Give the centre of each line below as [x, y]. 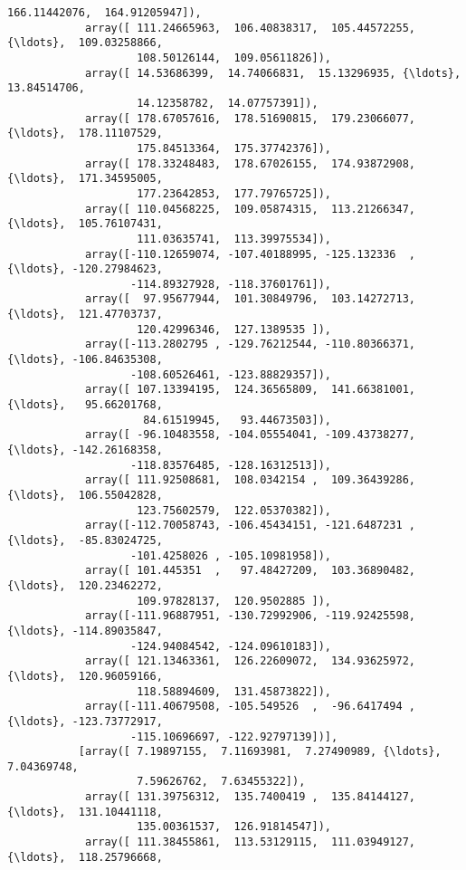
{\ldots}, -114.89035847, [85, 631]
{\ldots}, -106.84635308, [85, 360]
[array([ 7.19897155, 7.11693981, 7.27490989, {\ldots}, [260, 752]
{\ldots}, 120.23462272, [85, 585]
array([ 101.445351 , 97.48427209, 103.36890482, [250, 571]
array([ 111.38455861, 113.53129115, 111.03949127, [250, 842]
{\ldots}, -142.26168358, [85, 450]
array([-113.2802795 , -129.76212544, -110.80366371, [250, 344]
